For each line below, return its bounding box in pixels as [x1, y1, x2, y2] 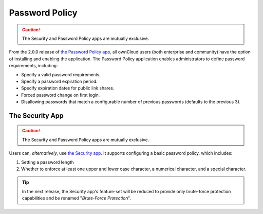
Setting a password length [21, 159, 74, 165]
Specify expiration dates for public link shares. [21, 85, 114, 91]
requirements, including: [9, 63, 58, 69]
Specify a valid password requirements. [21, 71, 101, 77]
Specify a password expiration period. [21, 78, 98, 84]
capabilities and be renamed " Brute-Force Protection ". [22, 195, 131, 201]
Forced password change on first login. [21, 92, 100, 98]
